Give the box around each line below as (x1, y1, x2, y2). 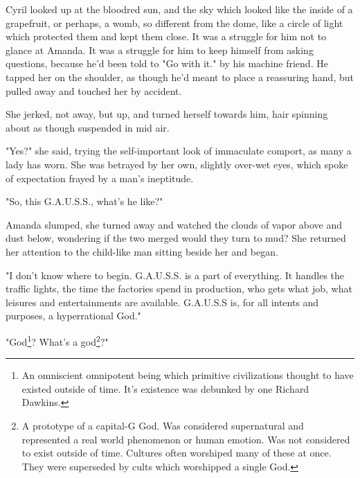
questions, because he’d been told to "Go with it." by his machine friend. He (6, 56, 328, 71)
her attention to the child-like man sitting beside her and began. (6, 244, 278, 258)
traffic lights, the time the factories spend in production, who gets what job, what (6, 281, 352, 296)
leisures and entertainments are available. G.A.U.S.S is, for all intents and (6, 294, 319, 309)
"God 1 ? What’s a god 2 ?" (6, 332, 109, 348)
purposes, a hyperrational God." (6, 308, 141, 323)
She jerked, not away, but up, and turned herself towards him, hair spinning (6, 107, 328, 121)
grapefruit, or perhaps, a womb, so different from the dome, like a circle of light (6, 15, 343, 30)
